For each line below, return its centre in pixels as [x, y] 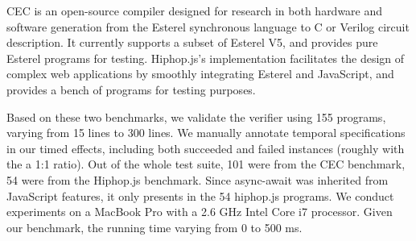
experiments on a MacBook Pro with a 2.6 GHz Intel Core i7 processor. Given [200, 212]
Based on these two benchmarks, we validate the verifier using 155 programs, [196, 116]
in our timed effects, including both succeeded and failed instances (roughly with [206, 148]
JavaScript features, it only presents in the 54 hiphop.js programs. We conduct [200, 195]
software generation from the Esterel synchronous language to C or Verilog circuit [208, 26]
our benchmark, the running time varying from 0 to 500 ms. [154, 227]
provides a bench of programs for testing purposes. [131, 89]
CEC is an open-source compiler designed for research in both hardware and [195, 10]
